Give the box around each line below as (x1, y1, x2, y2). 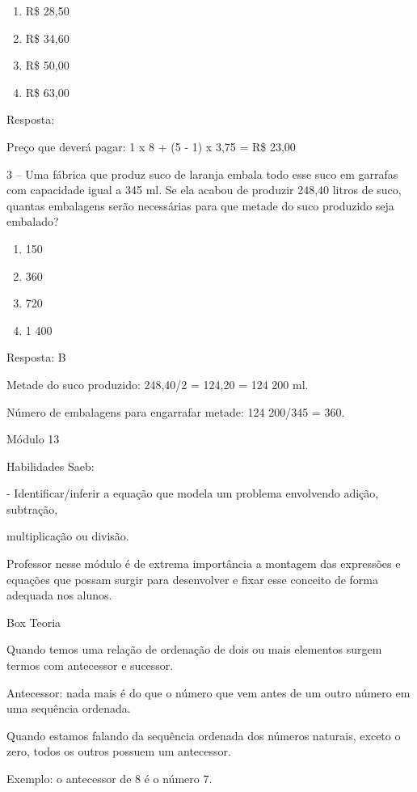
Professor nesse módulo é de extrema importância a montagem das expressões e (6, 555, 401, 572)
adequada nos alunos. (6, 587, 112, 604)
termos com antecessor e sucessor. (6, 657, 174, 674)
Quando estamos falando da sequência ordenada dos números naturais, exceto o (6, 726, 401, 743)
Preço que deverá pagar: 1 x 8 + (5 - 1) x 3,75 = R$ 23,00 (6, 138, 296, 155)
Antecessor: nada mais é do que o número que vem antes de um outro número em (6, 684, 411, 701)
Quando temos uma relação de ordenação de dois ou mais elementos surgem (6, 641, 382, 658)
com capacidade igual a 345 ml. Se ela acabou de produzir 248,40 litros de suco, (6, 181, 402, 198)
